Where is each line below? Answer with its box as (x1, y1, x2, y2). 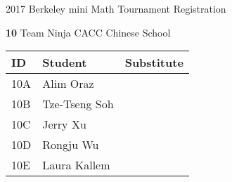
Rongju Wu (42, 136, 99, 153)
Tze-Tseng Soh (42, 96, 114, 112)
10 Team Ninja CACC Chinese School (6, 25, 171, 39)
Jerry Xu (42, 116, 86, 133)
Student (42, 54, 87, 71)
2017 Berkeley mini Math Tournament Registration (6, 1, 226, 15)
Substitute (124, 54, 183, 71)
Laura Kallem (42, 157, 110, 174)
